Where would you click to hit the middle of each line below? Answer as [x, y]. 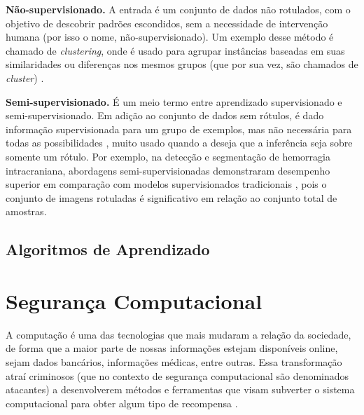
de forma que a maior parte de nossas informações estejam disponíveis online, [172, 348]
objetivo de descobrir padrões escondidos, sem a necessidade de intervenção [167, 23]
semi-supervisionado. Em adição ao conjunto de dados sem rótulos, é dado [165, 115]
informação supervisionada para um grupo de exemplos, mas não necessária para [179, 129]
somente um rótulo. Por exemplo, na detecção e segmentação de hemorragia [168, 156]
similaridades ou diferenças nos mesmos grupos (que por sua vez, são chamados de [182, 64]
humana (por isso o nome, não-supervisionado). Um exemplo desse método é [170, 37]
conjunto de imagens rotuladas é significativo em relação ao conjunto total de [171, 197]
